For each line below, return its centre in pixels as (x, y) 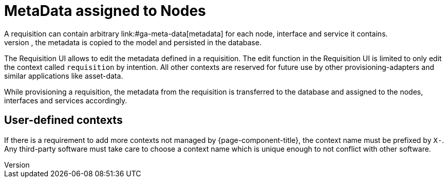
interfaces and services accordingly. (66, 100)
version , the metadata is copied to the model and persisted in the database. (133, 42)
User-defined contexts (63, 120)
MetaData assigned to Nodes (105, 11)
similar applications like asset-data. (64, 76)
